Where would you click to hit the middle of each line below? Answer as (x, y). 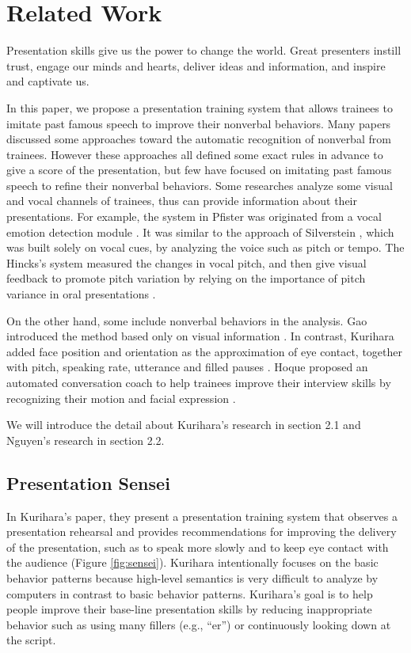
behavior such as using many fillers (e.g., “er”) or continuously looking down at (199, 624)
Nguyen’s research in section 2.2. (86, 440)
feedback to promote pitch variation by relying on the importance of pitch (186, 278)
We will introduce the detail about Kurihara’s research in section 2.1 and (184, 425)
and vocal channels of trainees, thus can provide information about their (182, 201)
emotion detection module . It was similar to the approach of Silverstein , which (200, 232)
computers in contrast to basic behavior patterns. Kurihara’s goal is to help (190, 593)
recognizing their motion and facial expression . (121, 398)
